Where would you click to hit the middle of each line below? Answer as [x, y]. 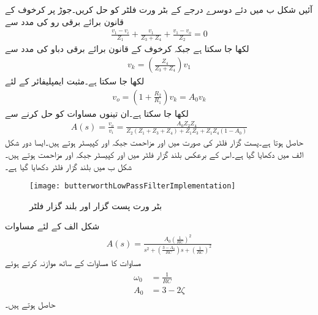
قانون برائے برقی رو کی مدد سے [64, 21]
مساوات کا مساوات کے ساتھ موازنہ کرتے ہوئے [73, 262]
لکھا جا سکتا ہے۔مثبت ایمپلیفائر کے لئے [75, 81]
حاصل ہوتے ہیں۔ [30, 304]
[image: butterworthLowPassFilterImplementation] [133, 186]
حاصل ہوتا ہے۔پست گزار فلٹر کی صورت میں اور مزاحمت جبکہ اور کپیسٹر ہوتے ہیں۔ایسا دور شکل [154, 142]
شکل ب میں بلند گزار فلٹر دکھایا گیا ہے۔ [69, 166]
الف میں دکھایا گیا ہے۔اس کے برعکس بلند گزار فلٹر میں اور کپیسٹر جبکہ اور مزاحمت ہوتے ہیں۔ [154, 154]
